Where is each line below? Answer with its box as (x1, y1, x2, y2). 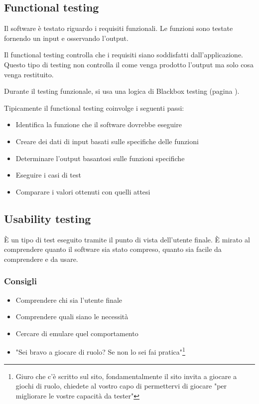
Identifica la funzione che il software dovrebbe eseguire (15, 119, 182, 130)
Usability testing (4, 210, 91, 226)
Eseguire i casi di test (15, 170, 81, 180)
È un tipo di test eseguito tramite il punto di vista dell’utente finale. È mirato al (4, 234, 250, 244)
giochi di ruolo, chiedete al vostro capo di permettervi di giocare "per (15, 381, 227, 391)
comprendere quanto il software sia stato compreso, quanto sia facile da (4, 244, 222, 254)
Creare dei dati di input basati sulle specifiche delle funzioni (15, 136, 199, 146)
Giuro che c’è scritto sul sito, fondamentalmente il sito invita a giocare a (15, 371, 237, 381)
